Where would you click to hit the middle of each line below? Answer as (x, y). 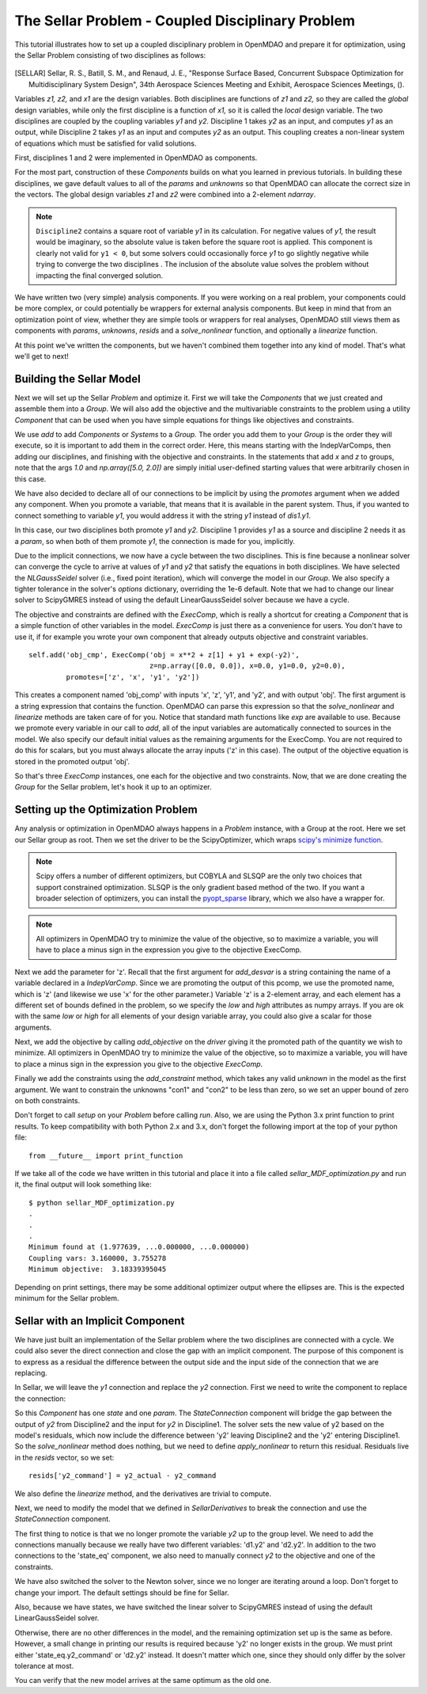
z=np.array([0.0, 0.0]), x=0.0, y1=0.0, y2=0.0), (247, 666)
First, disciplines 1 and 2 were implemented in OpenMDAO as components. (136, 158)
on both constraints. (47, 1101)
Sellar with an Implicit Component (100, 1321)
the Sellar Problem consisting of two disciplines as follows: (110, 55)
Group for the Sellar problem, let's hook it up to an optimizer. (113, 787)
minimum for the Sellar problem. (67, 1298)
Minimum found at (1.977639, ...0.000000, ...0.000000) (139, 1247)
